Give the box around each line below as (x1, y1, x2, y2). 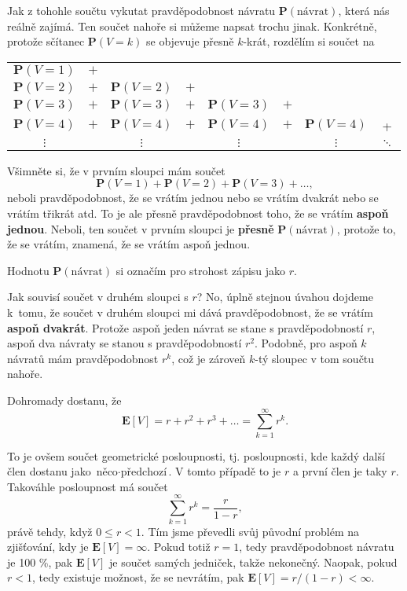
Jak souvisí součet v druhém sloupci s (7, 288, 189, 305)
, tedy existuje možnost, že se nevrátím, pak (31, 569, 244, 585)
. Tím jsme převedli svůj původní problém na (141, 523, 360, 539)
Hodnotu (7, 262, 49, 278)
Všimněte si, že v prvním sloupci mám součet (7, 162, 225, 178)
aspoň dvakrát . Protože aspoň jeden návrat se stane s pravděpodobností (7, 319, 364, 336)
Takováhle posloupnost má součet (7, 478, 168, 494)
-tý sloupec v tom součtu (255, 350, 375, 366)
